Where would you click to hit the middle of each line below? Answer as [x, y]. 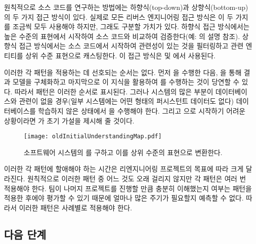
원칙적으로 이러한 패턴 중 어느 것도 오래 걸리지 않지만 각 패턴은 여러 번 [137, 178]
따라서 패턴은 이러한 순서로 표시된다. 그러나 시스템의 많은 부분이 [114, 91]
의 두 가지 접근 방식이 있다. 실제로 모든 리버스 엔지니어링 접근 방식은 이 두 [119, 17]
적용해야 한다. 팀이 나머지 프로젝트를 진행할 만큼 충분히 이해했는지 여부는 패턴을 [128, 188]
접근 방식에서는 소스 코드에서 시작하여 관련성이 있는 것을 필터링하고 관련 [131, 46]
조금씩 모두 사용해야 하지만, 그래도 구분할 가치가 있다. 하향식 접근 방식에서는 [131, 26]
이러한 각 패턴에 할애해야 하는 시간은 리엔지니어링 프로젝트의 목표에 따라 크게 [124, 169]
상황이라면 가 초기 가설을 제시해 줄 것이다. [69, 120]
